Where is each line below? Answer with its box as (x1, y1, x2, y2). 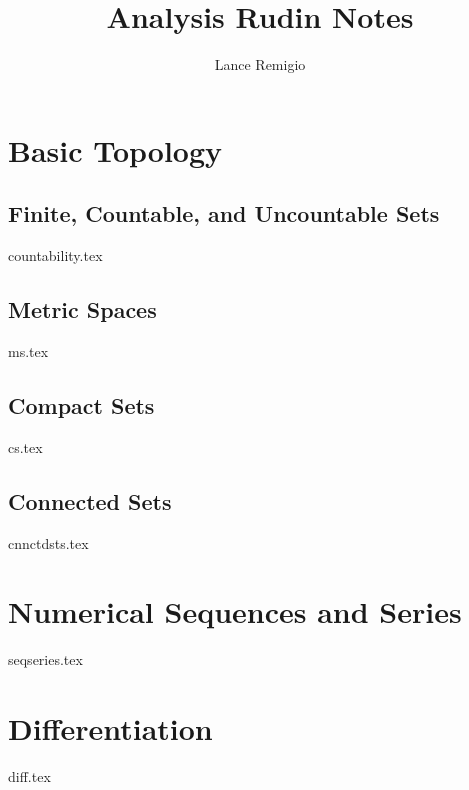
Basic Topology (8, 129, 223, 170)
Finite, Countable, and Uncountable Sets (8, 198, 440, 229)
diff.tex (8, 765, 51, 786)
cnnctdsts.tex (8, 532, 89, 553)
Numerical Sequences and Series (8, 591, 462, 632)
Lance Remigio (214, 54, 306, 75)
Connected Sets (8, 485, 172, 516)
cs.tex (8, 436, 43, 457)
